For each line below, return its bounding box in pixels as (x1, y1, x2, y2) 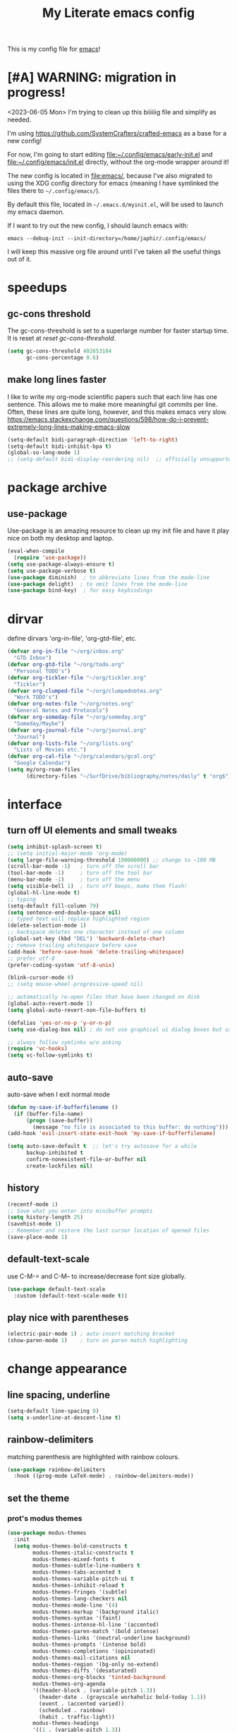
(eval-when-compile (7, 547, 65, 555)
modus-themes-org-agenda (32, 1680, 106, 1687)
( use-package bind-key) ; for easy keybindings (7, 587, 153, 594)
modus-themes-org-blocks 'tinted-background (32, 1674, 166, 1681)
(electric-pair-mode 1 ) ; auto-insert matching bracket (7, 1330, 175, 1338)
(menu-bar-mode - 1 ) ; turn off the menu (7, 876, 140, 884)
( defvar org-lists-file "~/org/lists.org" (7, 740, 134, 747)
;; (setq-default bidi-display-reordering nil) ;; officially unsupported (7, 456, 235, 463)
